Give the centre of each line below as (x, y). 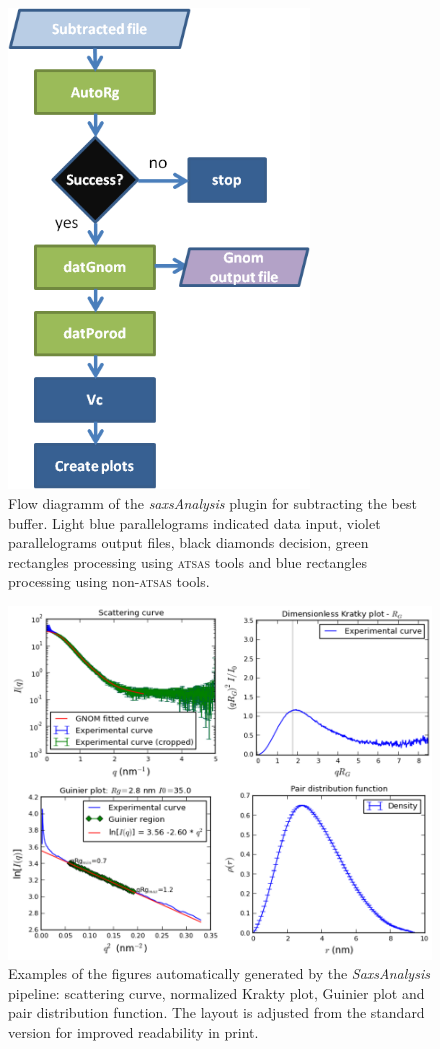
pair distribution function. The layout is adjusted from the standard (216, 1012)
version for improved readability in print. (133, 1031)
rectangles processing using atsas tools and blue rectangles (187, 561)
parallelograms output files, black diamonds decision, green (188, 542)
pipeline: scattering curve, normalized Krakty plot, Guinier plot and (216, 992)
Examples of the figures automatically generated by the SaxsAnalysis (219, 973)
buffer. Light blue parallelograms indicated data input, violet (194, 522)
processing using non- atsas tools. (109, 581)
